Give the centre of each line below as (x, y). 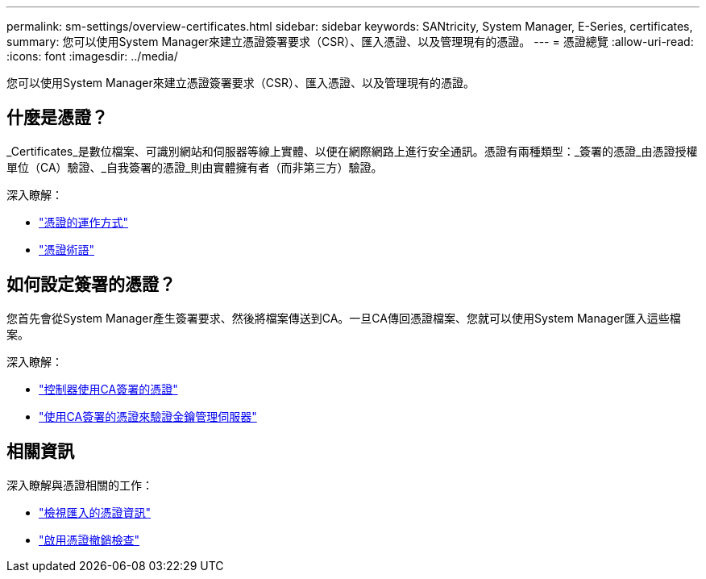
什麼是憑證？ (57, 118)
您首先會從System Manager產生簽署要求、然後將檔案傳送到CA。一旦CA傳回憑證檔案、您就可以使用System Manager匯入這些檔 (344, 318)
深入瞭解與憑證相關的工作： (80, 485)
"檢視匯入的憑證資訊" (95, 512)
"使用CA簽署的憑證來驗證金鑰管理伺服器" (148, 416)
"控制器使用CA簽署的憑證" (108, 389)
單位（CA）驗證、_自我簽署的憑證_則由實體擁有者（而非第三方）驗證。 (195, 167)
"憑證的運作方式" (84, 222)
